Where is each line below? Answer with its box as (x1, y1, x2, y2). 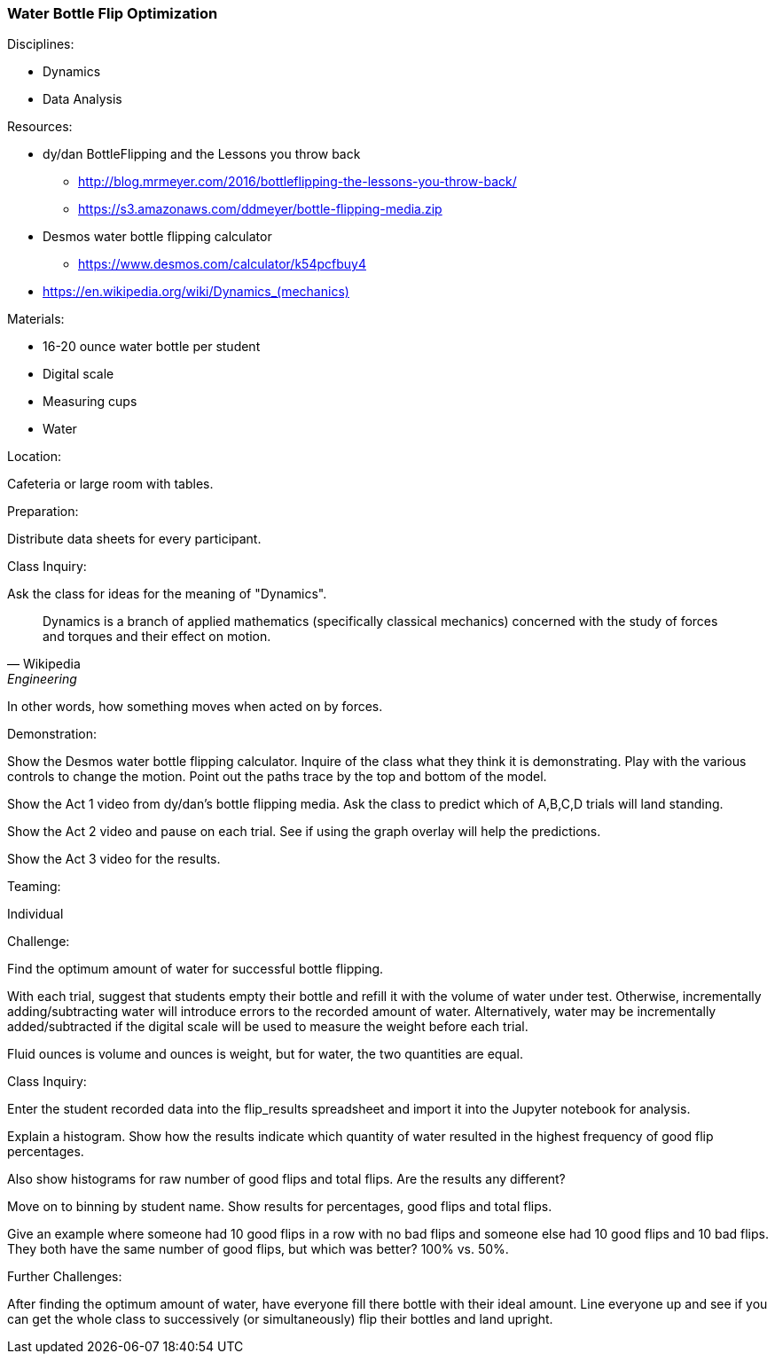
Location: (7, 449, 61, 465)
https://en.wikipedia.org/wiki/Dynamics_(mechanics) (43, 284, 349, 300)
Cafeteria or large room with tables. (7, 476, 214, 492)
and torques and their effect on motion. (43, 629, 271, 645)
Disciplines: (7, 36, 74, 52)
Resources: (7, 119, 73, 135)
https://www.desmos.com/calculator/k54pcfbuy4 (78, 256, 366, 272)
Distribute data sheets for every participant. (7, 531, 262, 547)
